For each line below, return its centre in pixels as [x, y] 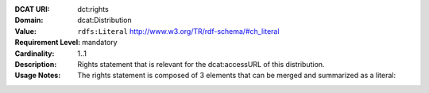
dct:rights [93, 9]
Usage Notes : [38, 76]
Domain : [29, 20]
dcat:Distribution [104, 20]
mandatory [100, 43]
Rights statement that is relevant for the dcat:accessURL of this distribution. [201, 64]
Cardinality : [35, 53]
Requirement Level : [48, 43]
